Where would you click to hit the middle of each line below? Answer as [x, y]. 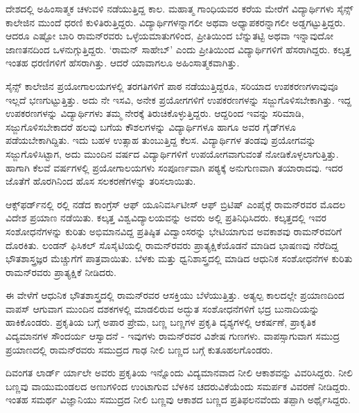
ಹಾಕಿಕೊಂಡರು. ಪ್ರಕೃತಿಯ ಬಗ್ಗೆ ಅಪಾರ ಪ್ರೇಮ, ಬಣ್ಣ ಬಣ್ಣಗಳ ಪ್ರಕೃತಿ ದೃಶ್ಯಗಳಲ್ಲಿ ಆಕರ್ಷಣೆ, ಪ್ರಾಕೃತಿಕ [161, 322]
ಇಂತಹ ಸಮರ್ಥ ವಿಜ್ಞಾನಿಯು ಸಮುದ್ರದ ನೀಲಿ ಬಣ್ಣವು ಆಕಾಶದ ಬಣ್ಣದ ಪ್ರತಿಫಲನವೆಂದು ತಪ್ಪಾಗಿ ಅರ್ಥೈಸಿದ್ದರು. [178, 400]
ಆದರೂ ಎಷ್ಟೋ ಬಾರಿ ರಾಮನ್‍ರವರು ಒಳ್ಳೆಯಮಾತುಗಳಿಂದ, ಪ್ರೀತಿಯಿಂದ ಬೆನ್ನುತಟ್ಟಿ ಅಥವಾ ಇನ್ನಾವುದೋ [169, 36]
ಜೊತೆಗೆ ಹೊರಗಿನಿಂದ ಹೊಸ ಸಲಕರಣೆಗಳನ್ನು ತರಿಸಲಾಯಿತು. [101, 181]
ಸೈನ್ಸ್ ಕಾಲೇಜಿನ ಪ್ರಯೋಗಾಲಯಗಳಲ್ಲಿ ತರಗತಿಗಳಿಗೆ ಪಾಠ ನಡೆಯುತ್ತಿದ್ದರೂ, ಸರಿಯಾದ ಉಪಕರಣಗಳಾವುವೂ [172, 85]
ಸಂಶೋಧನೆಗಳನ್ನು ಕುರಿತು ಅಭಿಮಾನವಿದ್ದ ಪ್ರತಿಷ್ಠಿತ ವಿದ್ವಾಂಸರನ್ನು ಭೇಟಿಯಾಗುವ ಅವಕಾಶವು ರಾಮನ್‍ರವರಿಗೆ [174, 231]
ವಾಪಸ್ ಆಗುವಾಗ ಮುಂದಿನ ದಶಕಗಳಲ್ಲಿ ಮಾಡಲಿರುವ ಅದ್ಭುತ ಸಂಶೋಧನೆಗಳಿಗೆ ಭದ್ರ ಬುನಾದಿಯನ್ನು [163, 308]
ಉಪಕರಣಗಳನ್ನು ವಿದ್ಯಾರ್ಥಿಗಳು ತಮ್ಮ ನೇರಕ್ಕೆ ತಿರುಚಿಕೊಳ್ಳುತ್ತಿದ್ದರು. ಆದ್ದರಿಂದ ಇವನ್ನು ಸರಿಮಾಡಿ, [155, 113]
